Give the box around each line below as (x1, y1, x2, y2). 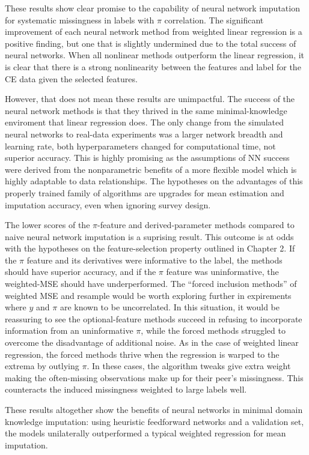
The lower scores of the (5, 218, 90, 231)
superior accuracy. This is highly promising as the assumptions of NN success (5, 151, 290, 164)
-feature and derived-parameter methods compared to (97, 218, 295, 231)
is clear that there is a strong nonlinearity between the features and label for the (5, 60, 301, 73)
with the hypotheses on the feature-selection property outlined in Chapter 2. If (5, 242, 295, 255)
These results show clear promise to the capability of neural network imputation (5, 2, 300, 14)
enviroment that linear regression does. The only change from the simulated (5, 116, 284, 128)
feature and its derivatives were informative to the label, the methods (26, 253, 283, 266)
